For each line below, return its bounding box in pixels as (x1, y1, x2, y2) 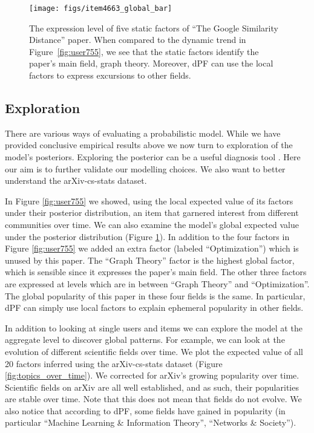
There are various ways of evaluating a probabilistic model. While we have (5, 126, 281, 139)
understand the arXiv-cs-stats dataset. (5, 174, 147, 187)
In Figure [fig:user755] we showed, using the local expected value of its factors (5, 194, 293, 207)
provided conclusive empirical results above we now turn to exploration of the (5, 138, 293, 151)
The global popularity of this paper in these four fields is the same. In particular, (5, 289, 306, 302)
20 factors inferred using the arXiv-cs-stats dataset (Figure (5, 357, 223, 370)
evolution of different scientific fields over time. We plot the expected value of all (5, 345, 303, 357)
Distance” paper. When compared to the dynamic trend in (29, 33, 246, 46)
